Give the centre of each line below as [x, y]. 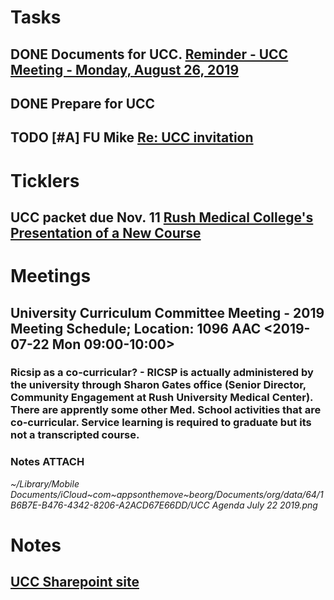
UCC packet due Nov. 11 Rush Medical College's [162, 217]
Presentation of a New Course [106, 232]
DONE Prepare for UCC [83, 103]
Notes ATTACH [47, 462]
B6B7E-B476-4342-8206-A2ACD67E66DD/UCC [110, 505]
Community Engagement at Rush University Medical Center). [162, 398]
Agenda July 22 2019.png [264, 505]
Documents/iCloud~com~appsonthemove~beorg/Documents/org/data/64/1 [167, 494]
